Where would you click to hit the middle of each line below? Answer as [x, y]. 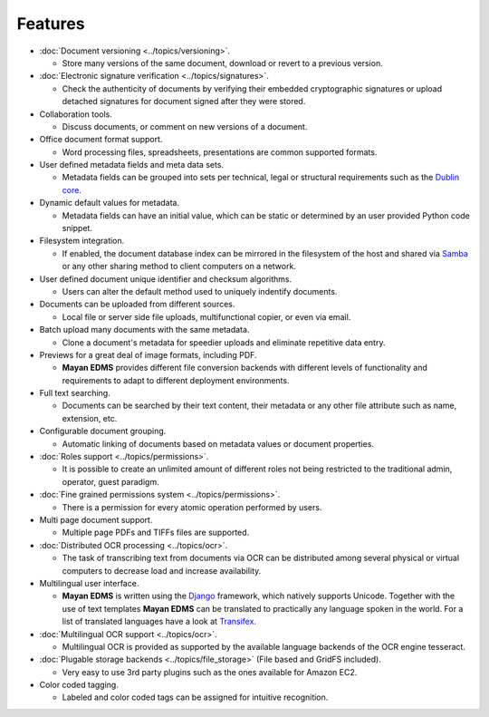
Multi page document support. [96, 520]
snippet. [77, 228]
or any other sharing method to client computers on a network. [179, 266]
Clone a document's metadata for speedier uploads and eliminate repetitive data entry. [224, 342]
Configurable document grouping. [103, 431]
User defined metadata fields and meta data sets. [132, 165]
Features [51, 24]
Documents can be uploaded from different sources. [137, 305]
